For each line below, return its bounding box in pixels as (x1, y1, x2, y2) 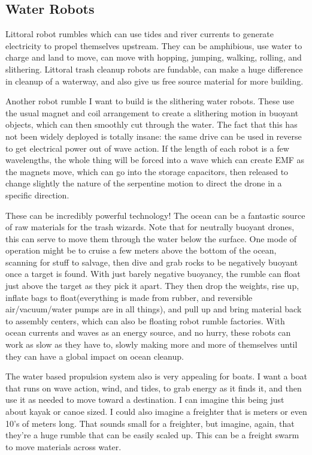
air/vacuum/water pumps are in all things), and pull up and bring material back (5, 303, 302, 315)
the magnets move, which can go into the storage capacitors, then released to (5, 165, 289, 177)
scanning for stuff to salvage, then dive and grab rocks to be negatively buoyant (5, 255, 298, 268)
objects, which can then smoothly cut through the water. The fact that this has (5, 118, 298, 131)
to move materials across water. (5, 440, 122, 453)
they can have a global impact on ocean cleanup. (5, 349, 184, 362)
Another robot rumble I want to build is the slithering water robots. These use (5, 95, 295, 107)
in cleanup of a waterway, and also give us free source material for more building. (5, 74, 304, 87)
